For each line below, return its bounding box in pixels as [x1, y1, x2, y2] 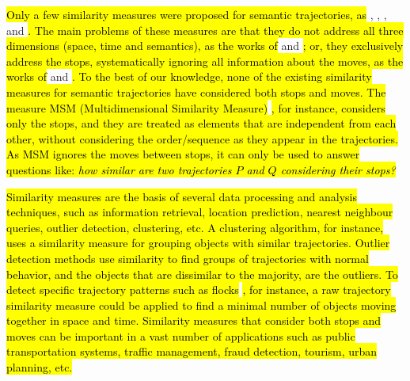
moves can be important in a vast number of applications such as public [6, 327, 355, 344]
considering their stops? [280, 161, 396, 177]
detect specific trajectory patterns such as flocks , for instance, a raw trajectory [6, 281, 391, 298]
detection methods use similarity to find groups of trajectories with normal [6, 250, 369, 266]
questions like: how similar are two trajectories [6, 161, 232, 177]
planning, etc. [6, 359, 73, 375]
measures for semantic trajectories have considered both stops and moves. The [6, 83, 386, 100]
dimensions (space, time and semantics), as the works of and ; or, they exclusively [6, 37, 404, 54]
